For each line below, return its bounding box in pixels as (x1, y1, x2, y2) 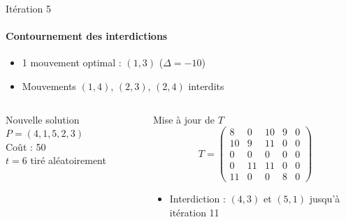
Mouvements (22, 78, 76, 93)
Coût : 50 (6, 139, 46, 154)
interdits (188, 78, 224, 93)
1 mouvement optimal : (22, 55, 122, 70)
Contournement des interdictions (6, 29, 168, 43)
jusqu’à (309, 191, 340, 206)
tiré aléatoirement (30, 153, 106, 168)
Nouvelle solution (6, 112, 80, 126)
